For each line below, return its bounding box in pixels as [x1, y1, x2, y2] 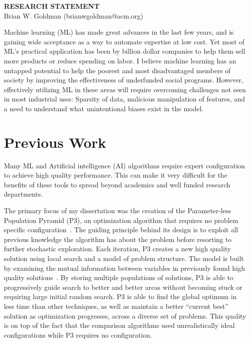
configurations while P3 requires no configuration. [4, 329, 152, 340]
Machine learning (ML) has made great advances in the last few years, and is [4, 27, 234, 37]
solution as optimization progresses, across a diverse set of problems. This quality [4, 310, 247, 321]
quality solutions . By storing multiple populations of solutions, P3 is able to [4, 272, 233, 282]
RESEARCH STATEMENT [4, 1, 100, 11]
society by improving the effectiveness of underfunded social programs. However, [4, 75, 244, 85]
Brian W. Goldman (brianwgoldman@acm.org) [4, 10, 143, 20]
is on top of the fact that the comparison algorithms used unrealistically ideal [4, 320, 235, 330]
